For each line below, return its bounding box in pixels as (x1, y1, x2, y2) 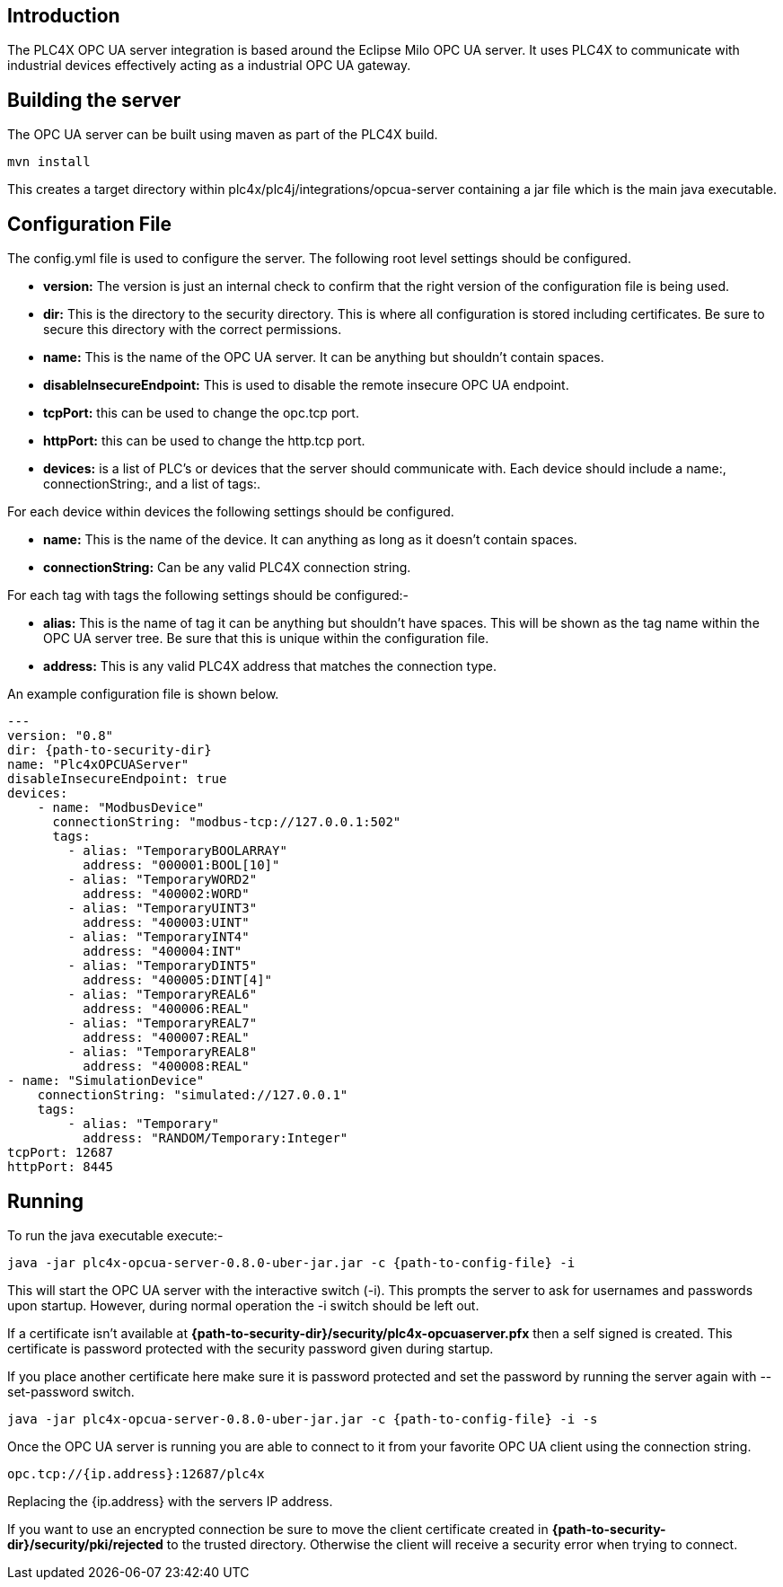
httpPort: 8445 (7, 1159, 114, 1175)
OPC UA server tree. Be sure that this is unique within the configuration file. (43, 630, 489, 647)
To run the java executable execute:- (7, 1227, 224, 1243)
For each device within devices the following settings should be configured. (7, 504, 454, 520)
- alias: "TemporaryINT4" (67, 930, 250, 945)
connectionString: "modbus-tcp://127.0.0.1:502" (52, 815, 401, 830)
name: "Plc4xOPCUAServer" (7, 757, 189, 772)
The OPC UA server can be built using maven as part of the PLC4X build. (7, 127, 438, 143)
